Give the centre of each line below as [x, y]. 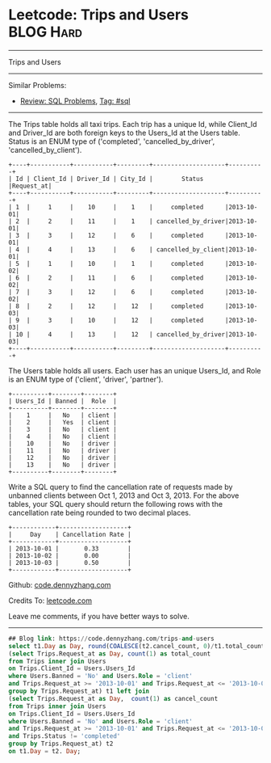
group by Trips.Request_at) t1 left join [79, 691]
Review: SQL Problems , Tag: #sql [75, 101]
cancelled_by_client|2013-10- [207, 249]
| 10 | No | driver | [63, 443]
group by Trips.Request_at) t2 [61, 744]
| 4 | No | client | [63, 436]
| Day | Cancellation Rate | [70, 534]
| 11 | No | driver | [63, 450]
